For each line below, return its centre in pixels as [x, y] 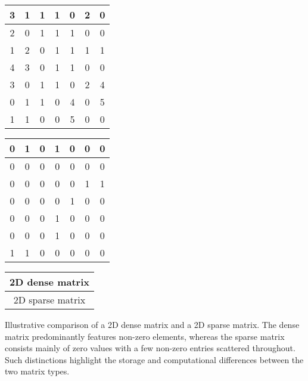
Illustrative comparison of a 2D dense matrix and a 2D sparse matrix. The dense [152, 324]
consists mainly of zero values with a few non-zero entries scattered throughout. [150, 348]
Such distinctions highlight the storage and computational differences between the [154, 359]
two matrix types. [37, 371]
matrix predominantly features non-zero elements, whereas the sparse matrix [145, 336]
